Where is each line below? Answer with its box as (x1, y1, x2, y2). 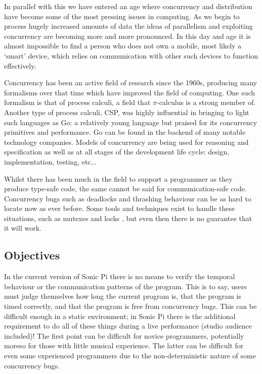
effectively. (4, 60, 36, 71)
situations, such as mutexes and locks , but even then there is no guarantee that (4, 212, 252, 223)
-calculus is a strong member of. (156, 97, 256, 108)
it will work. (4, 223, 41, 233)
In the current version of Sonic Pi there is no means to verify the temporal (4, 271, 235, 282)
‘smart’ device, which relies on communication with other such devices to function (4, 50, 258, 61)
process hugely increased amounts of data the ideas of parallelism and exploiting (4, 21, 253, 31)
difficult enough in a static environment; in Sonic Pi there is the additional (4, 310, 236, 321)
